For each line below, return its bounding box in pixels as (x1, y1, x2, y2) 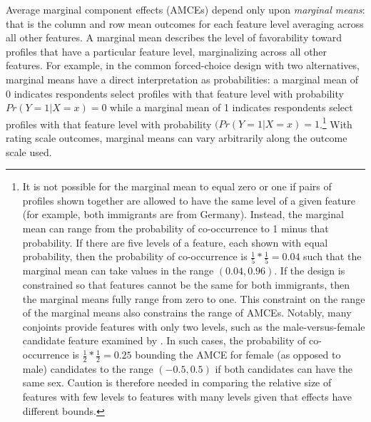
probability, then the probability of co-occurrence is (22, 249, 248, 264)
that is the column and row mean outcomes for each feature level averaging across (6, 16, 364, 31)
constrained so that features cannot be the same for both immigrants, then (22, 277, 350, 292)
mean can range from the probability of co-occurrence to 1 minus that (22, 220, 329, 235)
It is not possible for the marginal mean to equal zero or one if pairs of (22, 179, 332, 194)
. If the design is (274, 263, 345, 278)
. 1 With (319, 114, 352, 131)
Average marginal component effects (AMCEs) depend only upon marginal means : (6, 2, 365, 16)
